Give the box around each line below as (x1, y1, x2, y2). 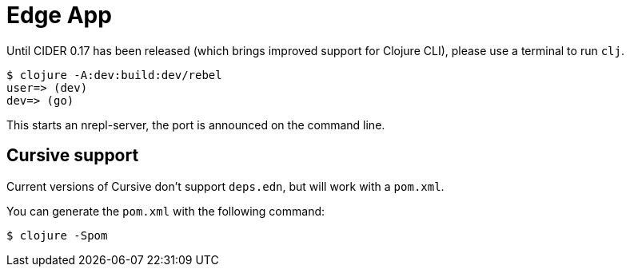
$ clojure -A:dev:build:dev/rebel (6, 68, 222, 81)
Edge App (6, 2, 112, 29)
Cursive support (6, 145, 139, 166)
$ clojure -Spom (6, 228, 108, 242)
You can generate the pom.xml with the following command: (6, 204, 325, 218)
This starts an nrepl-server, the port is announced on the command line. (6, 117, 385, 132)
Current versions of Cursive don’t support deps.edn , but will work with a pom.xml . (6, 179, 445, 193)
